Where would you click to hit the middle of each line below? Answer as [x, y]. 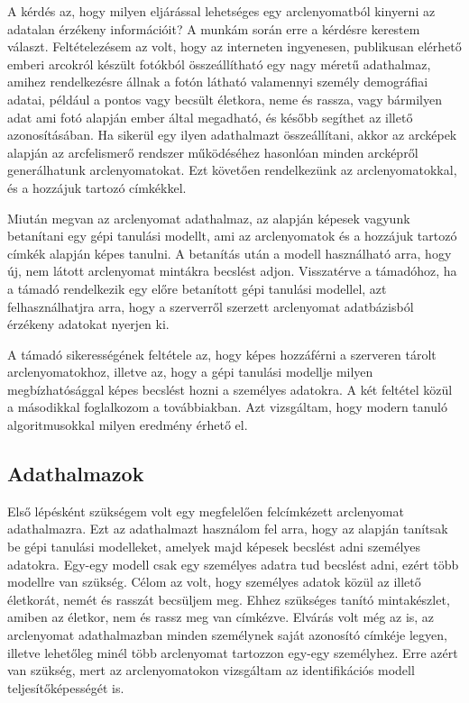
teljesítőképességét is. [66, 687]
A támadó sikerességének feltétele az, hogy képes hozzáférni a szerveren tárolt [222, 354]
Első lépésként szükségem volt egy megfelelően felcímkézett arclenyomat [206, 511]
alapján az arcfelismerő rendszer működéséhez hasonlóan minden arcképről [213, 152]
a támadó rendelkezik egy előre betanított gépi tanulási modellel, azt [197, 288]
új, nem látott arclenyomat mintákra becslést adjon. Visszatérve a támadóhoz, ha [232, 271]
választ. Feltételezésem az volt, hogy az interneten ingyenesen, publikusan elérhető [234, 46]
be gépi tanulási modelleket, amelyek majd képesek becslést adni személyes [214, 547]
